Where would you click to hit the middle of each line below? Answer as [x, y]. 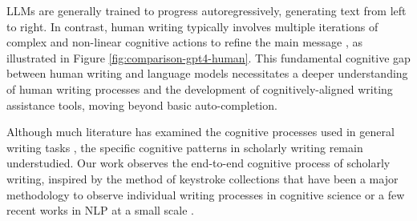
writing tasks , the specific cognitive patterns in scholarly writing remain [185, 147]
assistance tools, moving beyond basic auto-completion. [142, 104]
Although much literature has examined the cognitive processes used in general [200, 132]
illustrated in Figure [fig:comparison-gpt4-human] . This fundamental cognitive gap [208, 57]
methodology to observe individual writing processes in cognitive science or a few [206, 194]
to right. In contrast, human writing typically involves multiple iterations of [192, 26]
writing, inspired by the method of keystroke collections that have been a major [202, 178]
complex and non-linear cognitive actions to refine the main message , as [185, 42]
